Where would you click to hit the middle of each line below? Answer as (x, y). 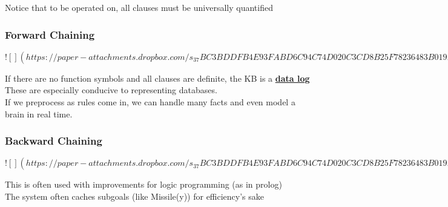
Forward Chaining (50, 34)
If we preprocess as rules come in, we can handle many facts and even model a (150, 102)
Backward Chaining (54, 141)
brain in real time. (39, 113)
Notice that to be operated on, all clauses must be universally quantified (139, 7)
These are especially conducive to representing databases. (111, 90)
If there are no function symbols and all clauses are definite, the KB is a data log (157, 78)
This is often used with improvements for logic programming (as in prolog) (143, 184)
